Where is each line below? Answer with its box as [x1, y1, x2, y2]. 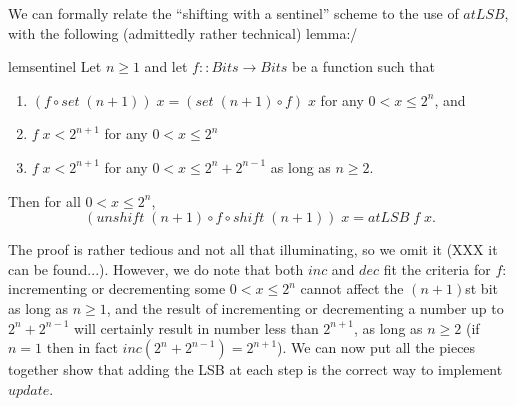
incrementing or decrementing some [8, 278, 226, 299]
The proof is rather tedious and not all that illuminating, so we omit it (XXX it [8, 239, 498, 260]
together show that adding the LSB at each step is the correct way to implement [8, 359, 503, 380]
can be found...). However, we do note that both [8, 258, 304, 279]
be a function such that [292, 56, 435, 77]
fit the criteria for [383, 258, 491, 279]
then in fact [46, 337, 118, 358]
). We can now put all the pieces [277, 337, 476, 358]
